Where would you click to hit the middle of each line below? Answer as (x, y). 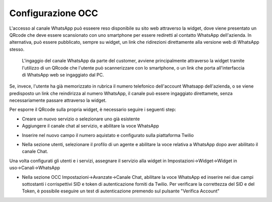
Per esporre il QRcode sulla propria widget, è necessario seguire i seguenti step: (93, 110)
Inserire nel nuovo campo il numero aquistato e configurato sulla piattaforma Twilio (108, 135)
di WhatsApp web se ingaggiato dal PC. (63, 75)
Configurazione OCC (54, 13)
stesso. (17, 49)
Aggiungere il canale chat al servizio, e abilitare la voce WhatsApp (90, 126)
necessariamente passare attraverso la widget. (58, 100)
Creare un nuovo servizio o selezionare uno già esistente (81, 119)
